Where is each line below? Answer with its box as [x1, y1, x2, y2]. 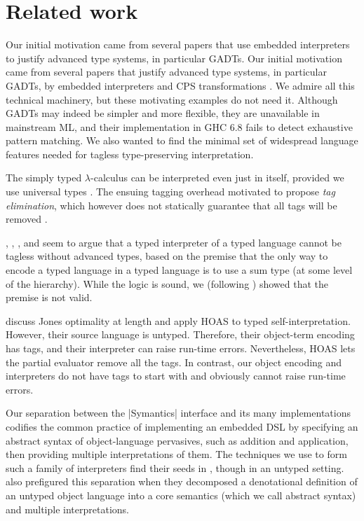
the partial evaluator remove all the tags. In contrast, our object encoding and [6, 354, 342, 369]
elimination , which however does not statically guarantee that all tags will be [6, 197, 337, 212]
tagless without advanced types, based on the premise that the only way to [6, 249, 328, 263]
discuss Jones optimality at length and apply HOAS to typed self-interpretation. [6, 313, 351, 328]
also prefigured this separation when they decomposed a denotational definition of [6, 474, 358, 489]
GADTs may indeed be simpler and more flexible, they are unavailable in [6, 106, 320, 120]
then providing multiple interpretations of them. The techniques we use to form [6, 447, 347, 461]
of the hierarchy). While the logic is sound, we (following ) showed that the [6, 276, 328, 291]
